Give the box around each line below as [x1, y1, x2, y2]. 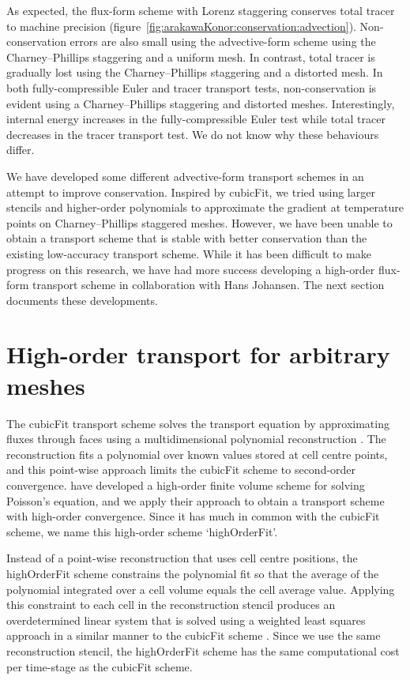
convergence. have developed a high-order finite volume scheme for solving [6, 476, 365, 493]
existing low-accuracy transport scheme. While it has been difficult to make [6, 245, 371, 261]
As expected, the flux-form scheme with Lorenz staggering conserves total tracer [6, 2, 395, 18]
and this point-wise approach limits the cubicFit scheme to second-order [6, 461, 356, 478]
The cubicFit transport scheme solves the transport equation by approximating [6, 415, 389, 431]
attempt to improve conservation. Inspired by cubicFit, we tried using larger [6, 183, 375, 200]
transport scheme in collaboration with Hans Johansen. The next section [32, 276, 385, 293]
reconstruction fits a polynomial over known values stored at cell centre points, [6, 445, 388, 462]
